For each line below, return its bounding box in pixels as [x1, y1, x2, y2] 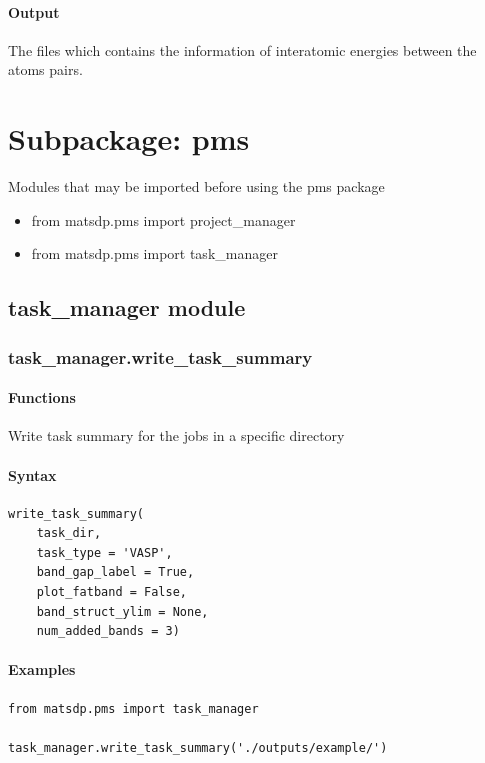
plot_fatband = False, [36, 585, 187, 600]
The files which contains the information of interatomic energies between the [8, 39, 477, 60]
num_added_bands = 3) [36, 624, 180, 639]
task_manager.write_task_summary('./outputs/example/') [8, 740, 388, 755]
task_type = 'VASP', [36, 545, 173, 560]
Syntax [8, 464, 57, 485]
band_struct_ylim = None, [36, 604, 209, 619]
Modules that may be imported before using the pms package [8, 176, 385, 197]
